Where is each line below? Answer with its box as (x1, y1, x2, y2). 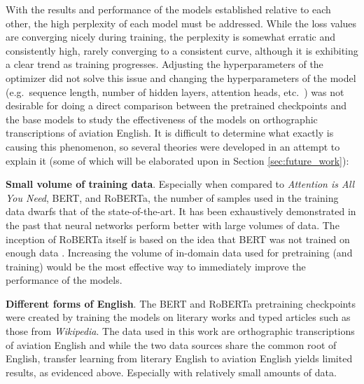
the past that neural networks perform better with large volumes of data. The (6, 217, 339, 232)
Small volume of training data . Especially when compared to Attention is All (6, 177, 355, 191)
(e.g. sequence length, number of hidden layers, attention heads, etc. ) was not (6, 84, 344, 99)
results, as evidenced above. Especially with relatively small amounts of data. (6, 364, 337, 379)
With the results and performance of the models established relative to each (6, 2, 331, 16)
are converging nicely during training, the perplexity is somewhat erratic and (6, 29, 336, 44)
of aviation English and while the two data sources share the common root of (6, 337, 337, 352)
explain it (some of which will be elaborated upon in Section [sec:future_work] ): (6, 153, 349, 167)
